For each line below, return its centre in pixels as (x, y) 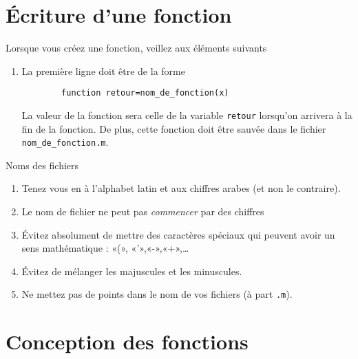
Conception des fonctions (127, 341)
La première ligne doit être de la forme (103, 70)
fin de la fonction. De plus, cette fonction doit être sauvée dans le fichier (174, 128)
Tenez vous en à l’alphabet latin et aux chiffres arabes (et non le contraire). (181, 188)
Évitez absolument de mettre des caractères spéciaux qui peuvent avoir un (178, 234)
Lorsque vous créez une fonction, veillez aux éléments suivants (136, 48)
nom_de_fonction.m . (65, 142)
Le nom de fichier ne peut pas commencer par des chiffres (143, 211)
